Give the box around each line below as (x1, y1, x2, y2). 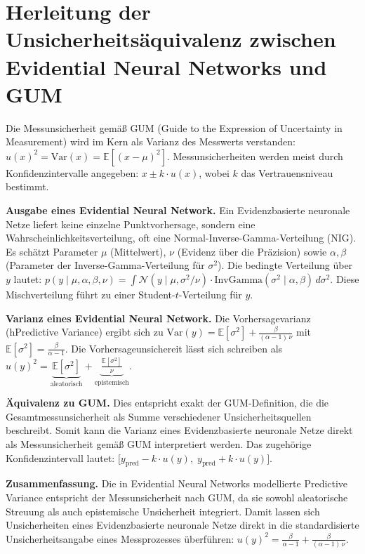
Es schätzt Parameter (6, 244, 98, 258)
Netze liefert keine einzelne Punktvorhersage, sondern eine (6, 216, 255, 231)
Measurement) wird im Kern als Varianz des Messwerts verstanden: (6, 134, 296, 149)
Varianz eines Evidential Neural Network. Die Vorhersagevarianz (6, 310, 311, 325)
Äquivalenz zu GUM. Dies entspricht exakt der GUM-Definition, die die (6, 395, 329, 410)
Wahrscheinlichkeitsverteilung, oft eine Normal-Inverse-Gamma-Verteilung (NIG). (6, 230, 357, 245)
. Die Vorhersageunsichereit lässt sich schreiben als (65, 341, 283, 355)
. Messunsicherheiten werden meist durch (166, 148, 343, 163)
